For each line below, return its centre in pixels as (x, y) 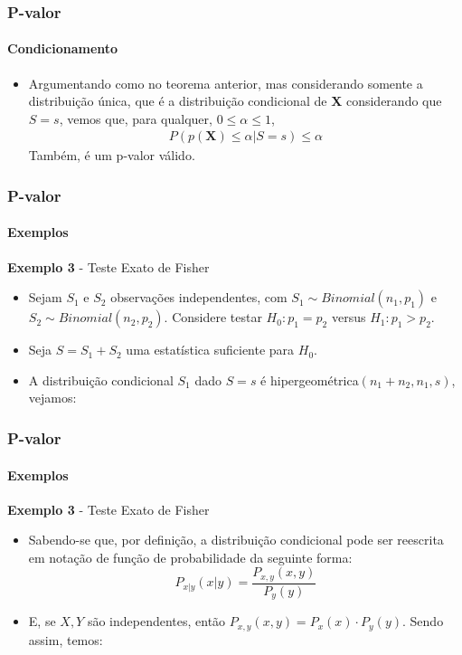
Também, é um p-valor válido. (112, 155)
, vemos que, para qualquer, (136, 118)
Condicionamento (63, 48)
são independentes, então (156, 621)
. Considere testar (213, 317)
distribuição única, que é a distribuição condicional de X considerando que (235, 101)
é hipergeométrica (310, 380)
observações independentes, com (199, 297)
